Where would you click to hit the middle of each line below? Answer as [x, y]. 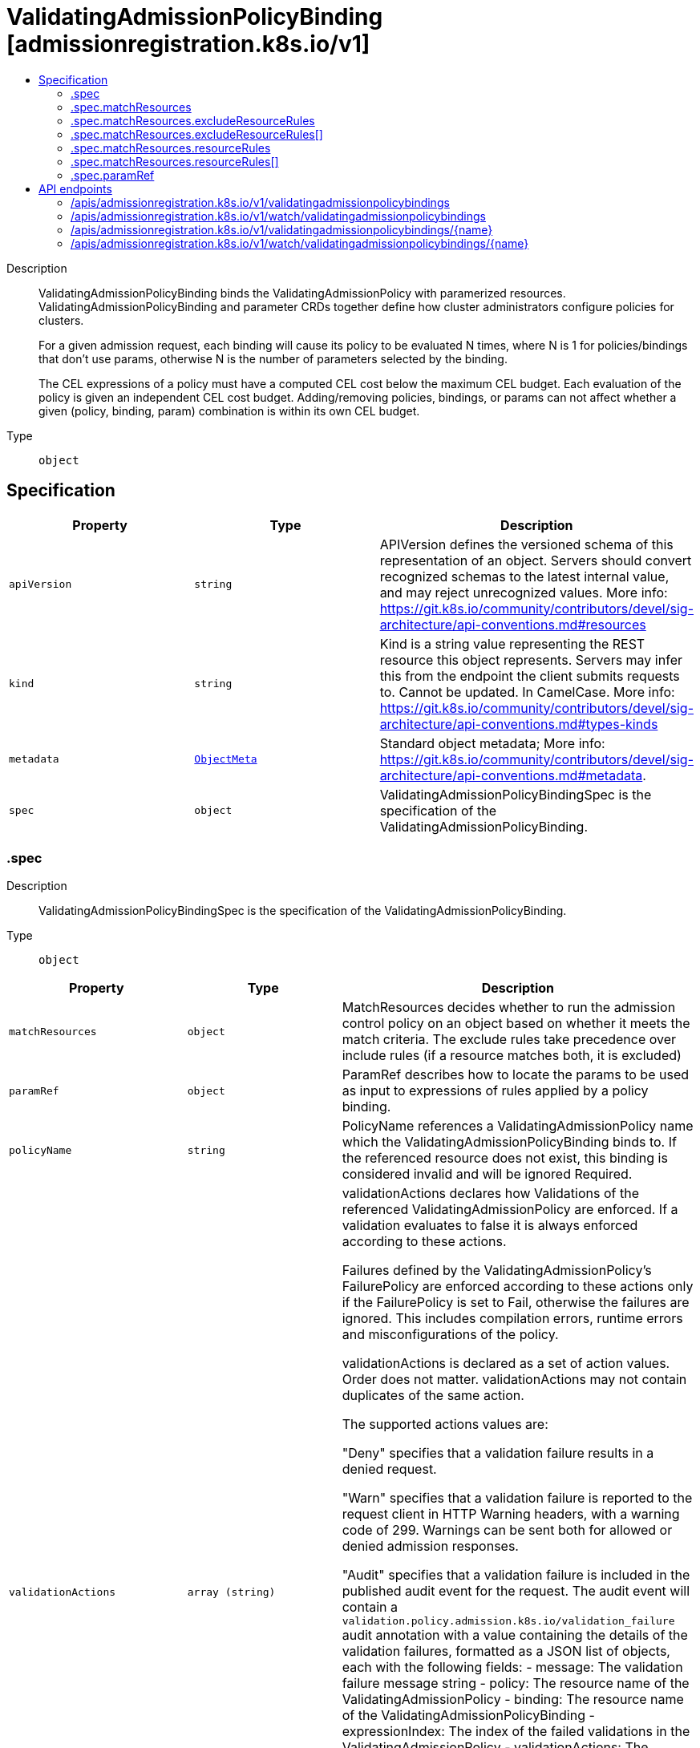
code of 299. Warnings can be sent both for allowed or [507, 1530]
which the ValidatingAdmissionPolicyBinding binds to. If [509, 1142]
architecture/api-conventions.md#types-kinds [519, 724]
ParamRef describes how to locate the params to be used [516, 1075]
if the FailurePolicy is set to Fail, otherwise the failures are [516, 1303]
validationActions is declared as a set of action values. [506, 1364]
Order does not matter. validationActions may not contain [514, 1380]
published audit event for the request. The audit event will [516, 1591]
